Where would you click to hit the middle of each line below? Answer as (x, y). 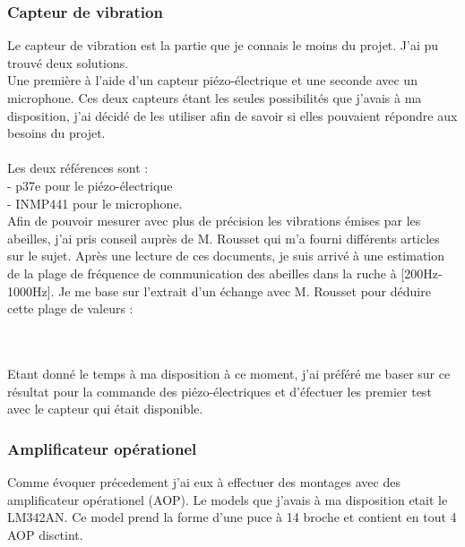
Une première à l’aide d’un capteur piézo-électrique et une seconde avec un (212, 80)
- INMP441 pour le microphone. (95, 203)
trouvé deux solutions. (68, 62)
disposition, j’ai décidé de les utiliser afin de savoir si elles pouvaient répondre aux (232, 115)
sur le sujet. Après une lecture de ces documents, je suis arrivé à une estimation (226, 256)
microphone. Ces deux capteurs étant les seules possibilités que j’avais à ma (215, 98)
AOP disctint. (45, 534)
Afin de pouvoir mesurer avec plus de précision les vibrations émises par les (214, 221)
